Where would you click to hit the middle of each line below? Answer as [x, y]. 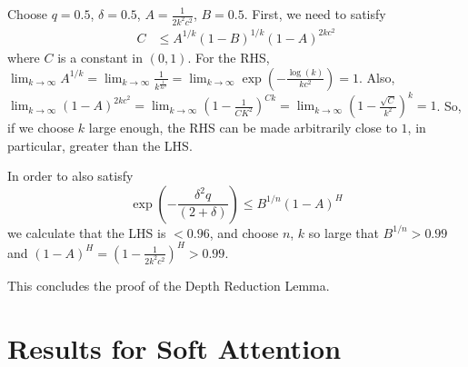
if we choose [41, 128]
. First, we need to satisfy [315, 14]
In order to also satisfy [70, 176]
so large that [344, 232]
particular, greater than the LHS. [100, 145]
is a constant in [100, 57]
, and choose [244, 232]
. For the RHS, [229, 57]
